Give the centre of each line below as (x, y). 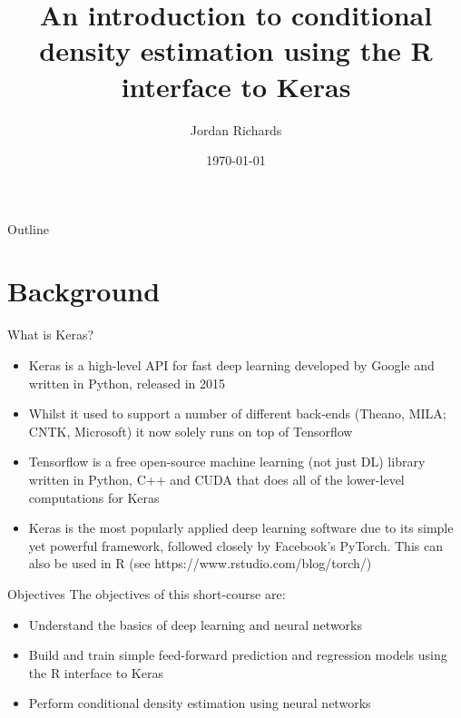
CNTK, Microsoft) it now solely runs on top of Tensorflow (191, 431)
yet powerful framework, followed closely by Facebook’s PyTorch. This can (235, 545)
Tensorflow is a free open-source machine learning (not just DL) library (227, 462)
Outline (28, 228)
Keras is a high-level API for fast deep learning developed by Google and (231, 365)
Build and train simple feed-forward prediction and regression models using (238, 655)
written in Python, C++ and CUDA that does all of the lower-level (216, 479)
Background (84, 291)
